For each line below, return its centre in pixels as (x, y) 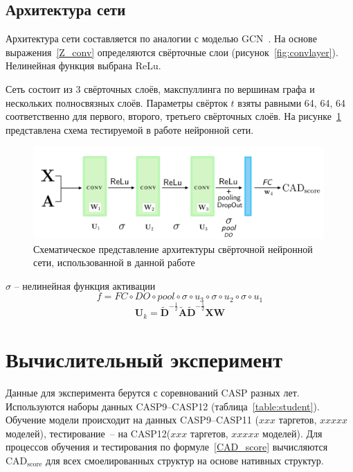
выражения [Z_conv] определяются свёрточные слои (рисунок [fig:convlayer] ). (172, 52)
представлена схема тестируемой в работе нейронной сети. (130, 129)
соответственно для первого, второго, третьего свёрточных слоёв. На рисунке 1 (173, 116)
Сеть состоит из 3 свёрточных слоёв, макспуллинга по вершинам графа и (160, 88)
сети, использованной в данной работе (114, 262)
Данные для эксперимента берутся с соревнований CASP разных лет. (153, 392)
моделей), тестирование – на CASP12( (88, 433)
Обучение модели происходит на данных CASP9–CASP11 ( (132, 420)
